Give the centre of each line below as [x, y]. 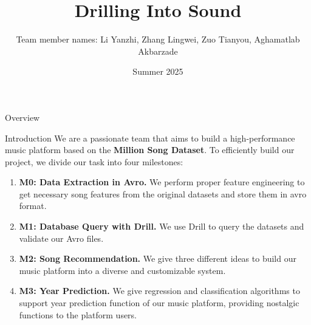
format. [33, 206]
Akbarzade [158, 51]
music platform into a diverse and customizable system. [122, 270]
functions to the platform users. [78, 314]
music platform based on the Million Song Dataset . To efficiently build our [150, 150]
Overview [22, 117]
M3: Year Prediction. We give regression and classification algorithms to [159, 291]
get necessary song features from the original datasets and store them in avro [163, 193]
